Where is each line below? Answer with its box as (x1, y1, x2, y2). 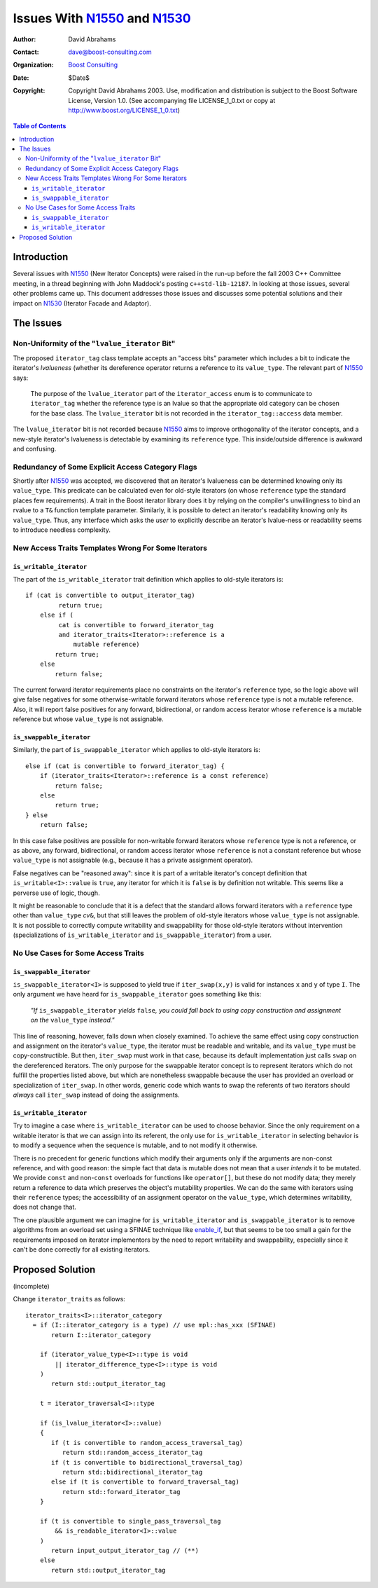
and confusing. (13, 444, 57, 453)
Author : (13, 35, 36, 43)
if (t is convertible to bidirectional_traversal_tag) (51, 1458, 244, 1466)
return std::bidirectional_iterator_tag (62, 1468, 203, 1476)
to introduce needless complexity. (13, 526, 111, 534)
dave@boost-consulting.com (68, 48, 152, 56)
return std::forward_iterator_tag (62, 1488, 181, 1495)
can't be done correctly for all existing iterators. (13, 1245, 150, 1254)
